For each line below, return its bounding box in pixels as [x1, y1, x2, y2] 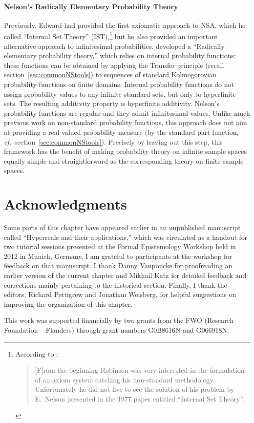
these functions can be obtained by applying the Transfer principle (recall [4, 60, 224, 70]
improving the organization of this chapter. [4, 298, 133, 309]
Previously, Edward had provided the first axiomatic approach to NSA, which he [4, 20, 246, 30]
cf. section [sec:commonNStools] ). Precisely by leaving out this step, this [4, 136, 223, 147]
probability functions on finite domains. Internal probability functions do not [4, 79, 234, 89]
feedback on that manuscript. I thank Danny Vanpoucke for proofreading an [4, 260, 233, 271]
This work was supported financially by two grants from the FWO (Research [4, 315, 234, 325]
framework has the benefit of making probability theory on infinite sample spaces [4, 146, 247, 156]
